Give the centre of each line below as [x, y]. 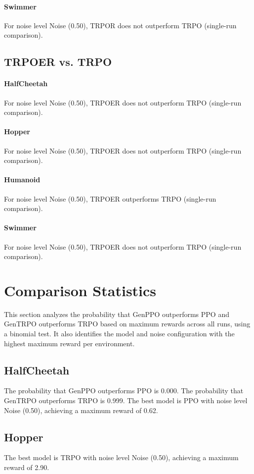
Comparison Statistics [80, 290]
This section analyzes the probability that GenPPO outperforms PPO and [117, 314]
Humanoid [22, 180]
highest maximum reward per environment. [69, 343]
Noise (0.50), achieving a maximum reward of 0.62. [81, 410]
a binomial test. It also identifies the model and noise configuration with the [119, 334]
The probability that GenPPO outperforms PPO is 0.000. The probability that [124, 391]
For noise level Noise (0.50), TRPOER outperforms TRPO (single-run [110, 198]
